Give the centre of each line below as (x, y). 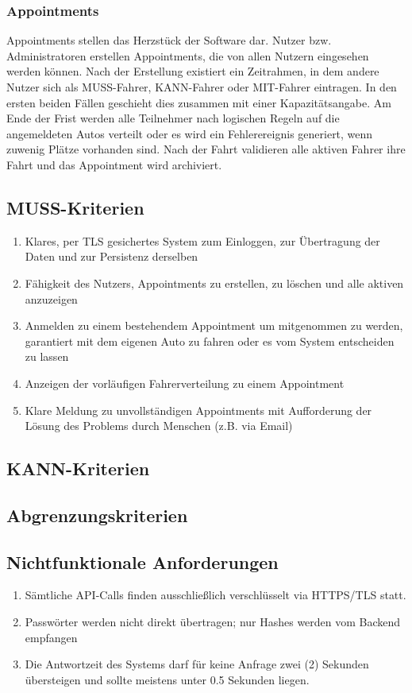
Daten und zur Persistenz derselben (112, 256)
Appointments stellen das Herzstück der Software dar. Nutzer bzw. (169, 40)
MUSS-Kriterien (75, 207)
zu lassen (47, 356)
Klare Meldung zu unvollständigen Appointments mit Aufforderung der (198, 410)
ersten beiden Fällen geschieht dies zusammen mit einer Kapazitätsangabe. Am (199, 102)
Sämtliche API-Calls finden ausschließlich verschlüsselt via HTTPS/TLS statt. (216, 595)
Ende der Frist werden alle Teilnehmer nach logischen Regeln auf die (173, 118)
